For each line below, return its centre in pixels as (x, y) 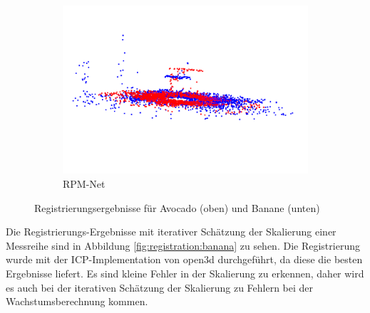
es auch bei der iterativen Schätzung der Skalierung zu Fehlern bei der (160, 287)
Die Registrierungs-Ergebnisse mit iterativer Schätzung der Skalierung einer (171, 232)
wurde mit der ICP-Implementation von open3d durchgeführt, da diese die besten (184, 259)
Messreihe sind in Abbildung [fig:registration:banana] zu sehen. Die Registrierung (183, 245)
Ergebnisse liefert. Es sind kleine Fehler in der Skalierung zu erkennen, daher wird (185, 274)
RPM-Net (84, 184)
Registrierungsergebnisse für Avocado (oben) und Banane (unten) (177, 207)
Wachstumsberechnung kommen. (77, 301)
